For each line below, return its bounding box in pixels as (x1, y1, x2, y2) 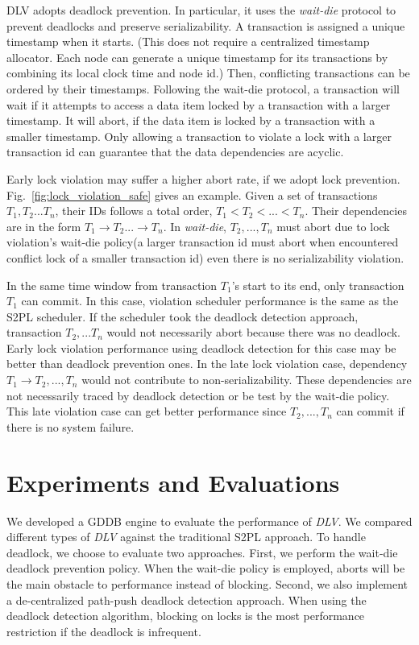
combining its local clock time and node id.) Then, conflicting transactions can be (6, 64, 410, 81)
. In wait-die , (163, 217, 226, 234)
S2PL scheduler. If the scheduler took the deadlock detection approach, (6, 308, 359, 325)
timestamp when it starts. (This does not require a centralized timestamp (6, 33, 370, 50)
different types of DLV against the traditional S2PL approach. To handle (6, 528, 366, 545)
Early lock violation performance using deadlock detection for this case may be (6, 339, 396, 356)
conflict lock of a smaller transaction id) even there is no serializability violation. (6, 249, 404, 266)
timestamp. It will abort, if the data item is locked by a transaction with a (6, 112, 375, 129)
